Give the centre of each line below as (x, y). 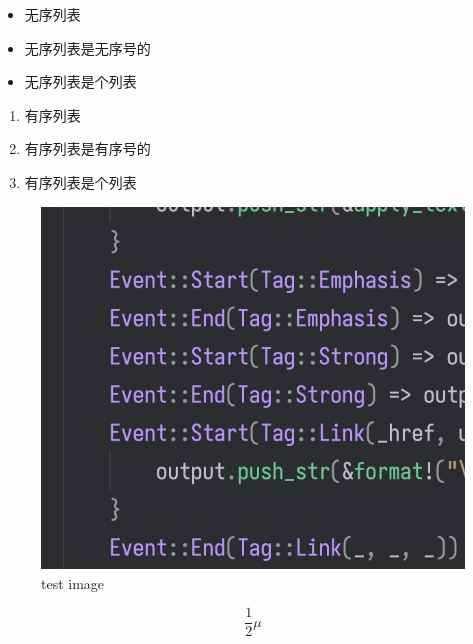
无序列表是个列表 (80, 81)
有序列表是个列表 (80, 181)
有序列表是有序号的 (87, 148)
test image (73, 582)
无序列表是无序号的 (87, 47)
